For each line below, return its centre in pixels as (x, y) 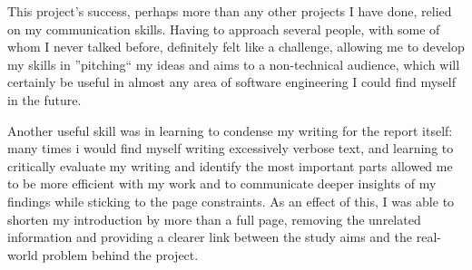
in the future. (44, 99)
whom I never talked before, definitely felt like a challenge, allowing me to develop (236, 47)
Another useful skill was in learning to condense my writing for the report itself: (230, 130)
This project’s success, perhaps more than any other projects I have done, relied (230, 11)
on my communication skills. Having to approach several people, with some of (224, 29)
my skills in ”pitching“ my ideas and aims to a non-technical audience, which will (234, 64)
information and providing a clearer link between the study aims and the (210, 237)
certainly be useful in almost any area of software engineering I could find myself (231, 82)
